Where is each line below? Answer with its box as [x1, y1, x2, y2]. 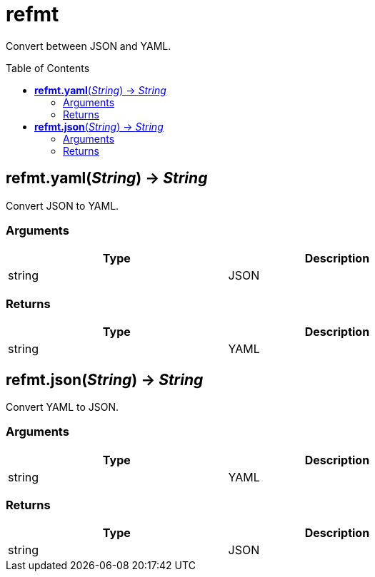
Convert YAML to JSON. [6, 400, 119, 413]
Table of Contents [6, 61, 90, 74]
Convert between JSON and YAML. [6, 39, 171, 52]
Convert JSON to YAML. [6, 199, 119, 212]
